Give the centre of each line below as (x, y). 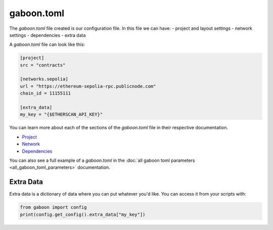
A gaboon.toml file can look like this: (47, 44)
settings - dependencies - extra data (48, 35)
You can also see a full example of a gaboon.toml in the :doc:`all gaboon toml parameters (102, 160)
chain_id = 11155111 (45, 93)
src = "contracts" (43, 65)
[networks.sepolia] (44, 79)
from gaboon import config (53, 208)
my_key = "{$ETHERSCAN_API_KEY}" (61, 114)
